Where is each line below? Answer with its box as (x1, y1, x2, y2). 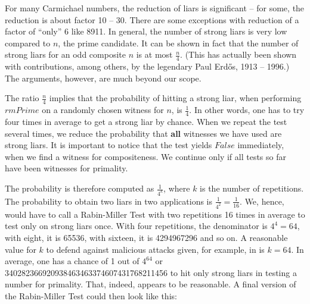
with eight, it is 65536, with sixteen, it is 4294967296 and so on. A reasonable (5, 231, 288, 243)
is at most (136, 48, 173, 61)
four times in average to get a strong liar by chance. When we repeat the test (5, 115, 287, 128)
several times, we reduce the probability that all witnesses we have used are (5, 127, 282, 139)
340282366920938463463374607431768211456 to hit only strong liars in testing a (5, 266, 297, 278)
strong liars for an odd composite (5, 48, 126, 61)
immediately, (237, 139, 284, 151)
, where (163, 182, 190, 195)
